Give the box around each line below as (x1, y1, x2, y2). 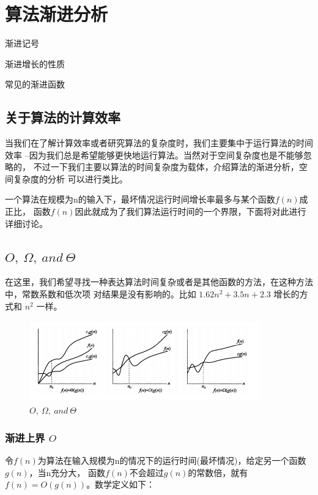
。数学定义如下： (86, 478, 155, 491)
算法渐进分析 (5, 1, 108, 26)
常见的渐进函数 (5, 78, 65, 91)
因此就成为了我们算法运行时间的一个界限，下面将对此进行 (75, 205, 306, 218)
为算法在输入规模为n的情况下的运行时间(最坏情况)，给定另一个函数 (37, 453, 306, 466)
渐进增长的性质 (5, 57, 65, 70)
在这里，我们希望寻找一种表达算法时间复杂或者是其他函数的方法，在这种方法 (5, 275, 313, 288)
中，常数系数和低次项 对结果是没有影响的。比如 (5, 288, 196, 300)
